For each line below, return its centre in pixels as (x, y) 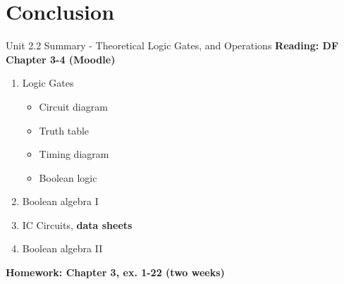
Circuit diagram (73, 106)
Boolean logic (68, 177)
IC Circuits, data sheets (77, 224)
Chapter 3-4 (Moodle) (61, 59)
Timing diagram (74, 154)
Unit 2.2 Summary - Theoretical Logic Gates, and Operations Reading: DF (172, 45)
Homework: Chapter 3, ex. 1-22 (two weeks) (115, 272)
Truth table (64, 130)
